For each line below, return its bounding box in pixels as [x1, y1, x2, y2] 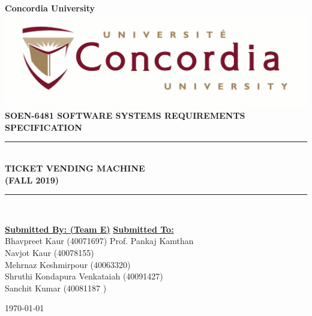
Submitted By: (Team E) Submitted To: [5, 222, 174, 235]
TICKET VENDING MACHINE [5, 162, 145, 174]
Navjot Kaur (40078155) [5, 246, 94, 258]
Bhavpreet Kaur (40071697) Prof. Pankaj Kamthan [5, 234, 194, 247]
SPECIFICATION [5, 121, 82, 133]
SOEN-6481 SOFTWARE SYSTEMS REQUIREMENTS [5, 109, 245, 122]
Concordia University [5, 2, 95, 14]
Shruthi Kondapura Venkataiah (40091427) [5, 270, 163, 282]
